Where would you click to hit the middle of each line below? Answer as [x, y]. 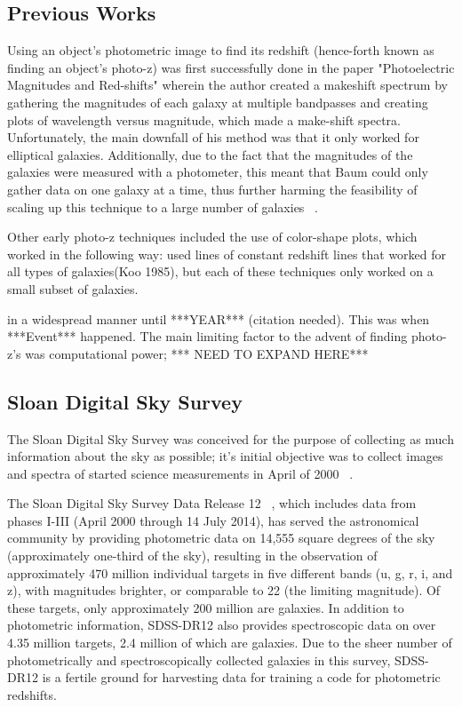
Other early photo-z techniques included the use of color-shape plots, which [212, 237]
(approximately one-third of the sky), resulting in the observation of [192, 556]
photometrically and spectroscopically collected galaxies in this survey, [199, 659]
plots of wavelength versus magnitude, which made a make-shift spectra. [204, 119]
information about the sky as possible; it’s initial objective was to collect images [225, 456]
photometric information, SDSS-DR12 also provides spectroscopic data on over [222, 625]
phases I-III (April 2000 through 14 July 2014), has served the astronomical [213, 520]
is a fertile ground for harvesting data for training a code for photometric [241, 677]
